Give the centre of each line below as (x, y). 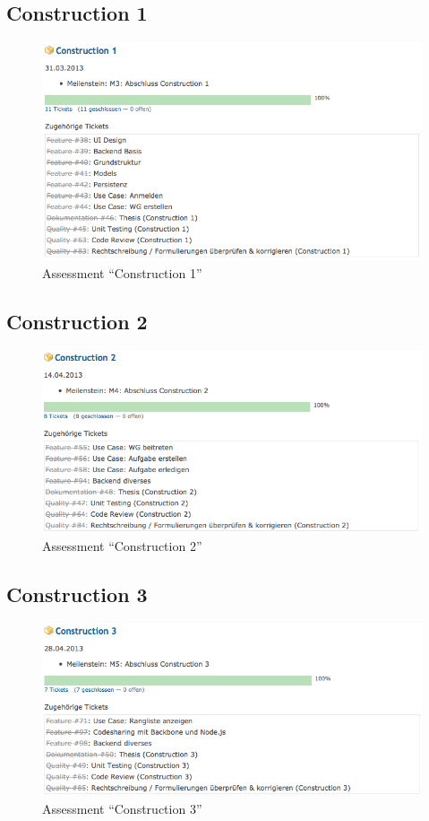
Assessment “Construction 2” (122, 546)
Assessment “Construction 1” (122, 273)
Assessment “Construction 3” (122, 808)
